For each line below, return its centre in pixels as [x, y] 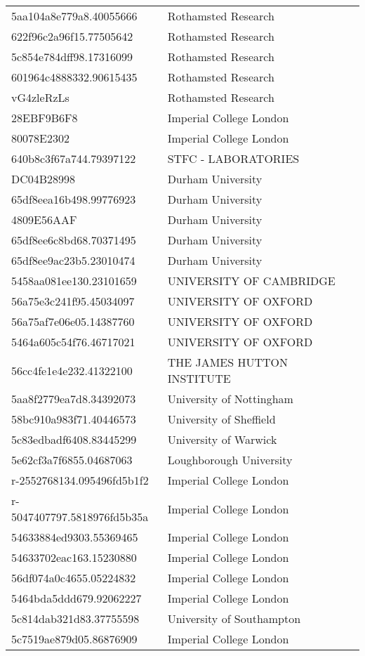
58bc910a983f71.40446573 [74, 419]
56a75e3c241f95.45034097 [73, 301]
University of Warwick [222, 439]
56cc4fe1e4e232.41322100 [72, 370]
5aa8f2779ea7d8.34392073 [74, 399]
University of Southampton [234, 618]
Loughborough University [230, 460]
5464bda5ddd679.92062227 [77, 598]
